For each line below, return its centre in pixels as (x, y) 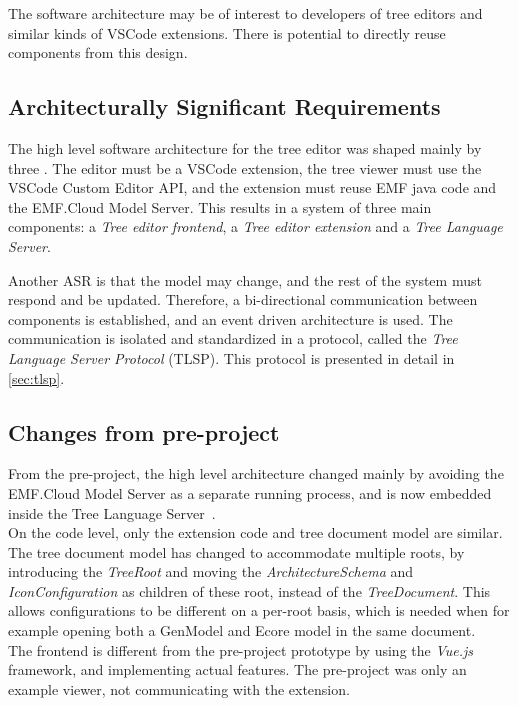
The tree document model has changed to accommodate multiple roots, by (236, 551)
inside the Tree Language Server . (112, 512)
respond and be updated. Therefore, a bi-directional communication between (243, 299)
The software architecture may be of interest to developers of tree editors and (245, 13)
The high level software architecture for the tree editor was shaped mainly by (245, 147)
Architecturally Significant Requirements (224, 106)
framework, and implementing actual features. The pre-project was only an (237, 669)
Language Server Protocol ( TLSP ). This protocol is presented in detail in (231, 357)
